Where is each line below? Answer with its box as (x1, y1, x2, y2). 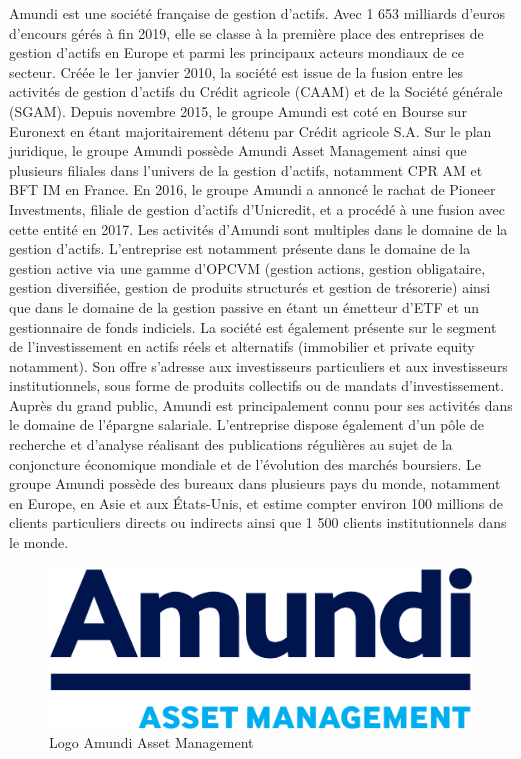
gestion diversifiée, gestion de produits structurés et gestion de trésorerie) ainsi (9, 277, 491, 298)
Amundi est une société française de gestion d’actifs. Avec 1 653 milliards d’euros (9, 3, 506, 23)
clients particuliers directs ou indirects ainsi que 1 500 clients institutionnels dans (9, 512, 507, 533)
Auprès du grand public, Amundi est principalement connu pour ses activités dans (9, 394, 513, 415)
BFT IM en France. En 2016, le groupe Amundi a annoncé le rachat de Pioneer (9, 179, 496, 200)
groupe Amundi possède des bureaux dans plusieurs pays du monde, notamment (9, 473, 501, 494)
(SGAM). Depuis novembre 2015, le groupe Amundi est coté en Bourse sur (9, 100, 467, 121)
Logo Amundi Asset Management (49, 732, 254, 753)
